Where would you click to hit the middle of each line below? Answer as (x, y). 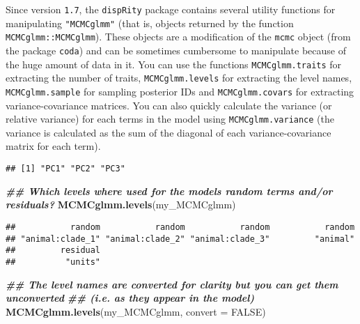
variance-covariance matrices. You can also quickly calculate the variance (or (169, 105)
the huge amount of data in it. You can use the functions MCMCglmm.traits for (174, 64)
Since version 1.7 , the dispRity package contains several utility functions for (171, 9)
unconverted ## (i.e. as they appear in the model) (130, 298)
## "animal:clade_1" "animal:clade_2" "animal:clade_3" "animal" (180, 239)
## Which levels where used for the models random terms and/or (169, 191)
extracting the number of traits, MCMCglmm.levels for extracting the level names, (179, 78)
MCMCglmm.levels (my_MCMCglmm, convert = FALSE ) (136, 311)
